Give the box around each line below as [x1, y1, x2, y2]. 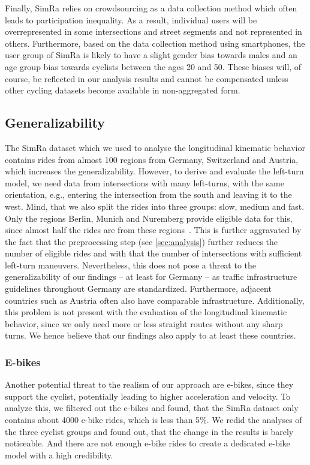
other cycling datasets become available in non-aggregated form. [5, 84, 240, 96]
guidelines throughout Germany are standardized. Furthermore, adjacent [5, 282, 272, 295]
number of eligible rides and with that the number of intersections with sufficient [5, 247, 302, 259]
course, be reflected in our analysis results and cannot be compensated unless [5, 72, 288, 84]
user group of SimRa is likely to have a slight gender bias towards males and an [5, 49, 297, 61]
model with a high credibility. [5, 448, 113, 461]
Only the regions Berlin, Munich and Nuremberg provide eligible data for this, [5, 212, 293, 224]
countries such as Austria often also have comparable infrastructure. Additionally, [5, 294, 305, 306]
